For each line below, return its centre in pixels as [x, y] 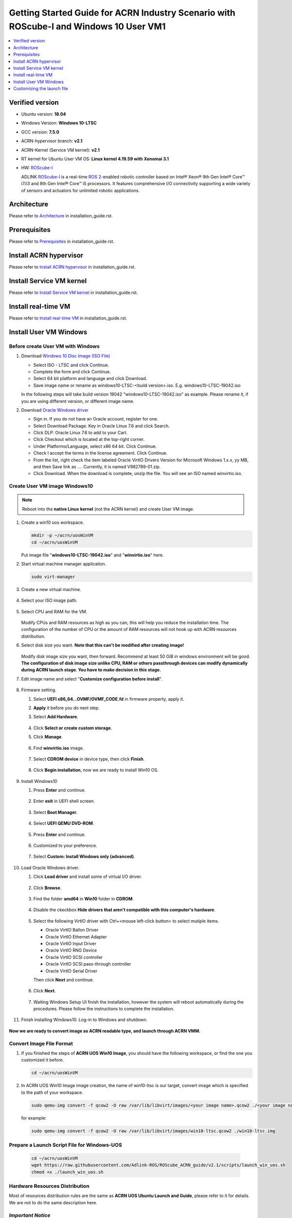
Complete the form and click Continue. [72, 371]
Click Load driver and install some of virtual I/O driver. [88, 876]
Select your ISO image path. [49, 600]
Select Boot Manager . [55, 812]
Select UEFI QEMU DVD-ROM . [64, 823]
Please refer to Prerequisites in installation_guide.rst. [62, 242]
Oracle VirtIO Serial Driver [71, 971]
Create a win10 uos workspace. [53, 523]
